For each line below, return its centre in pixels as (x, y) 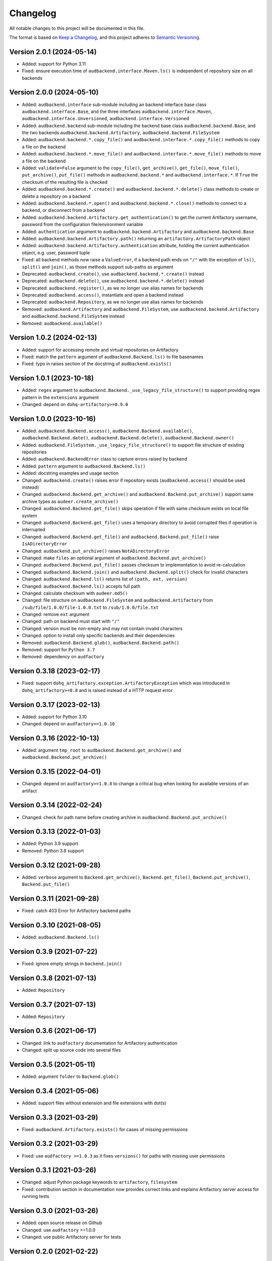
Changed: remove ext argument (56, 614)
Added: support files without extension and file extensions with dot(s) (94, 1103)
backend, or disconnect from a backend (63, 210)
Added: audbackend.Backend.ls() (61, 937)
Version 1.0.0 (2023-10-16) (52, 419)
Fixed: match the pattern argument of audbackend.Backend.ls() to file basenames (113, 357)
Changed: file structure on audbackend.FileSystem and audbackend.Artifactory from (117, 600)
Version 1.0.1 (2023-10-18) (52, 378)
